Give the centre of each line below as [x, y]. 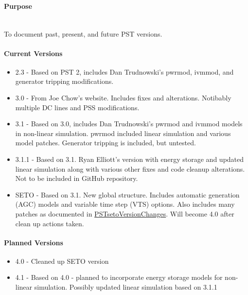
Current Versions [33, 53]
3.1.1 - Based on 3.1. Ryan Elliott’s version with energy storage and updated [130, 159]
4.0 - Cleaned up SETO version [62, 261]
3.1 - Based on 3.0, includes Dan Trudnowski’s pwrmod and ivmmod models [129, 124]
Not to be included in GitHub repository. [77, 178]
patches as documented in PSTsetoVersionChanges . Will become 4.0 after [125, 213]
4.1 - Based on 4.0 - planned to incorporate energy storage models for [119, 277]
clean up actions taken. [50, 223]
